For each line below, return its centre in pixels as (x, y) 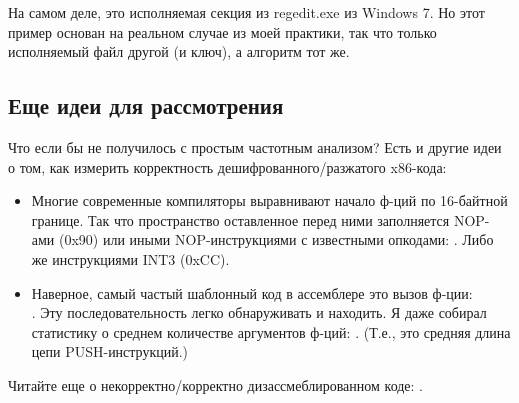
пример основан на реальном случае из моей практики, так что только (222, 31)
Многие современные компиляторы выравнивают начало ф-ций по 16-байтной (269, 200)
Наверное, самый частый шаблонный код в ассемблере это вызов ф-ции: (252, 292)
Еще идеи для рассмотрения (146, 105)
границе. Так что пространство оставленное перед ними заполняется (240, 219)
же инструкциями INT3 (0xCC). (130, 258)
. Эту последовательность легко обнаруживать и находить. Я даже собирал (259, 312)
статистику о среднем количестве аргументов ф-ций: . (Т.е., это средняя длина (271, 331)
